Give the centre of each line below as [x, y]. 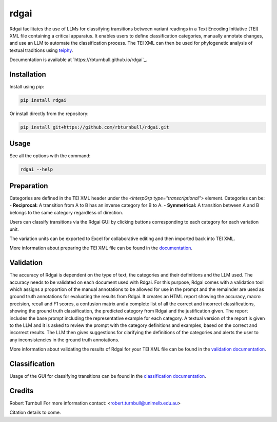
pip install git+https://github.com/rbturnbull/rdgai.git [95, 127]
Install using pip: [27, 87]
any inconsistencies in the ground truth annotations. [64, 340]
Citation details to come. [35, 412]
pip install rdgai [43, 100]
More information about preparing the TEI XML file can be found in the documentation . [101, 248]
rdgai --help [37, 169]
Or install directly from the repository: [49, 114]
